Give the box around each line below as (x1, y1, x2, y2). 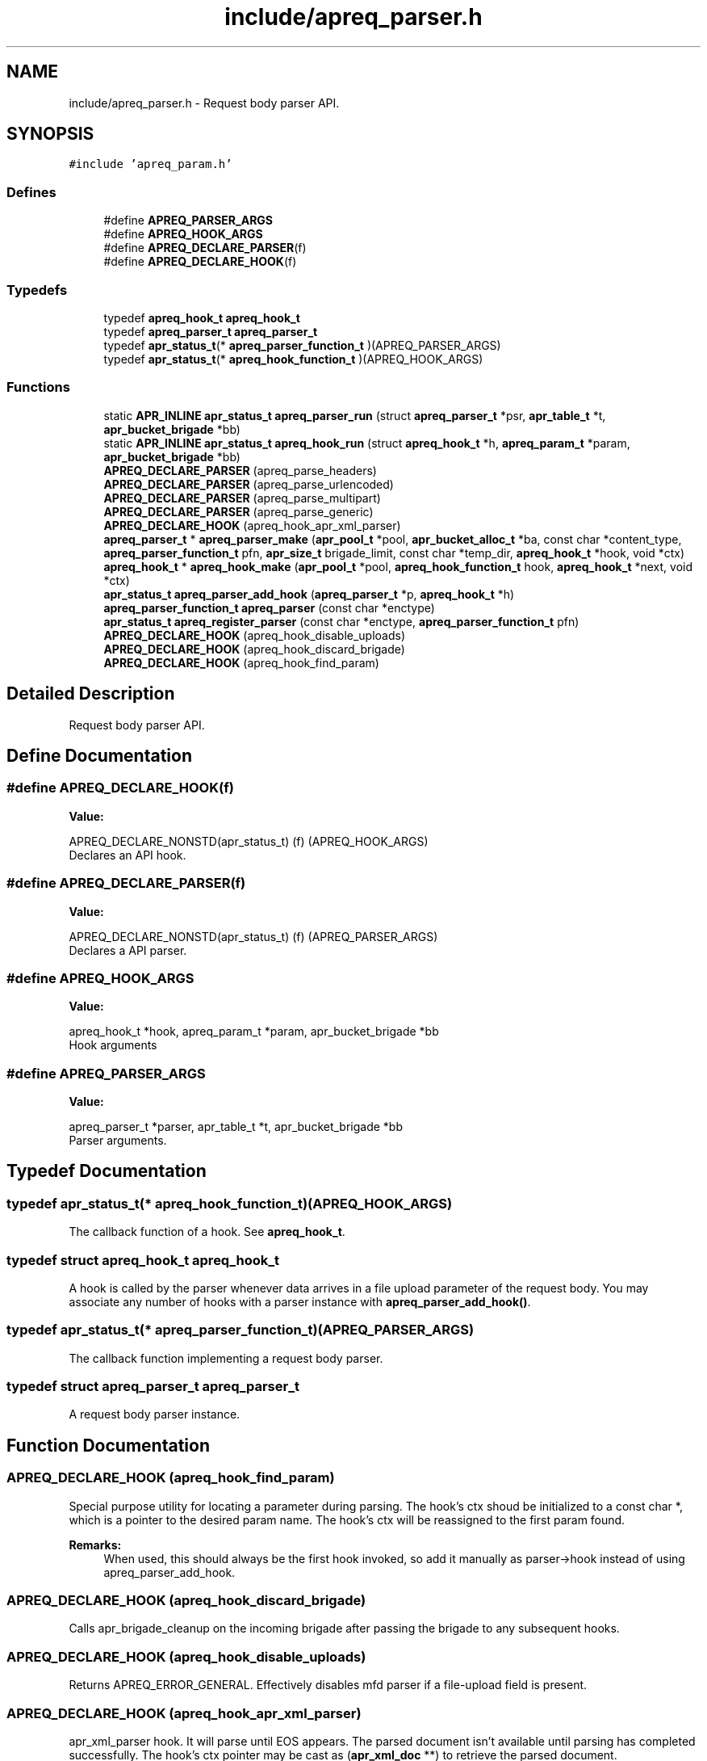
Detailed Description (6, 683, 175, 704)
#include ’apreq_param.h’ (69, 158, 232, 171)
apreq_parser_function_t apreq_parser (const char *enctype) (103, 600, 435, 615)
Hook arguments (69, 1038, 157, 1053)
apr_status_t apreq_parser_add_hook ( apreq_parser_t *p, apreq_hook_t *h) (103, 586, 515, 601)
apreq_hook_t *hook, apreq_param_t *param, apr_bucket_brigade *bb (69, 1024, 439, 1039)
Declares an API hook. (69, 847, 186, 862)
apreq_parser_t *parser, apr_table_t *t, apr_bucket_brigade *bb (69, 1120, 404, 1133)
